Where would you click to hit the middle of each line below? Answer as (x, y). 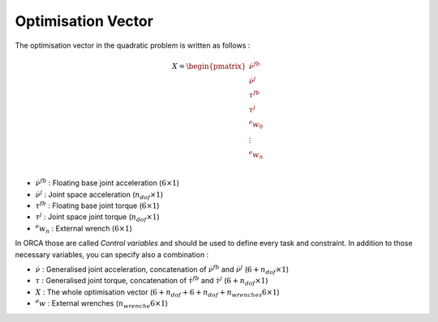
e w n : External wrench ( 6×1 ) (84, 229)
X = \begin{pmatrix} (209, 66)
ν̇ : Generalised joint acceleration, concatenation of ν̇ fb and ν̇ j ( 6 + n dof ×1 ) (162, 270)
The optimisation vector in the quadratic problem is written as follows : (133, 45)
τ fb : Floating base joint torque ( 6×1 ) (97, 205)
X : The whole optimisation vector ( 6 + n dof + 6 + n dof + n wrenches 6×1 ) (157, 293)
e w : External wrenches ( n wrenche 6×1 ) (102, 304)
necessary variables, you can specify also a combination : (112, 254)
